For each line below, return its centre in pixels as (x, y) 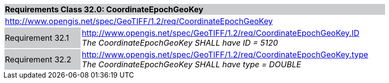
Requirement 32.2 (38, 59)
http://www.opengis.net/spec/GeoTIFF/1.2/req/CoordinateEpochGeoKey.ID (221, 33)
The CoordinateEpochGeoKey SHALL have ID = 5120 (180, 43)
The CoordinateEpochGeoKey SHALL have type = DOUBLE (192, 64)
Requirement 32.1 (37, 38)
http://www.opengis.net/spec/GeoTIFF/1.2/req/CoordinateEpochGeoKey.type (225, 55)
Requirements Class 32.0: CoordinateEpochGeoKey (104, 9)
